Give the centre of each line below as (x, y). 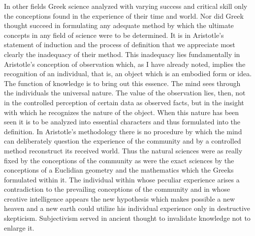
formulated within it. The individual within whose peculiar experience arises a (122, 179)
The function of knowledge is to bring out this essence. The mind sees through (122, 83)
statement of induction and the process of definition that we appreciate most (120, 44)
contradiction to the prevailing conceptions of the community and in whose (117, 189)
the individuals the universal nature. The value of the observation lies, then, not (125, 93)
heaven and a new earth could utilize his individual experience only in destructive (127, 208)
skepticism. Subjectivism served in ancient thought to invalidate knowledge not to (127, 218)
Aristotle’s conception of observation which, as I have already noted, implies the (125, 64)
